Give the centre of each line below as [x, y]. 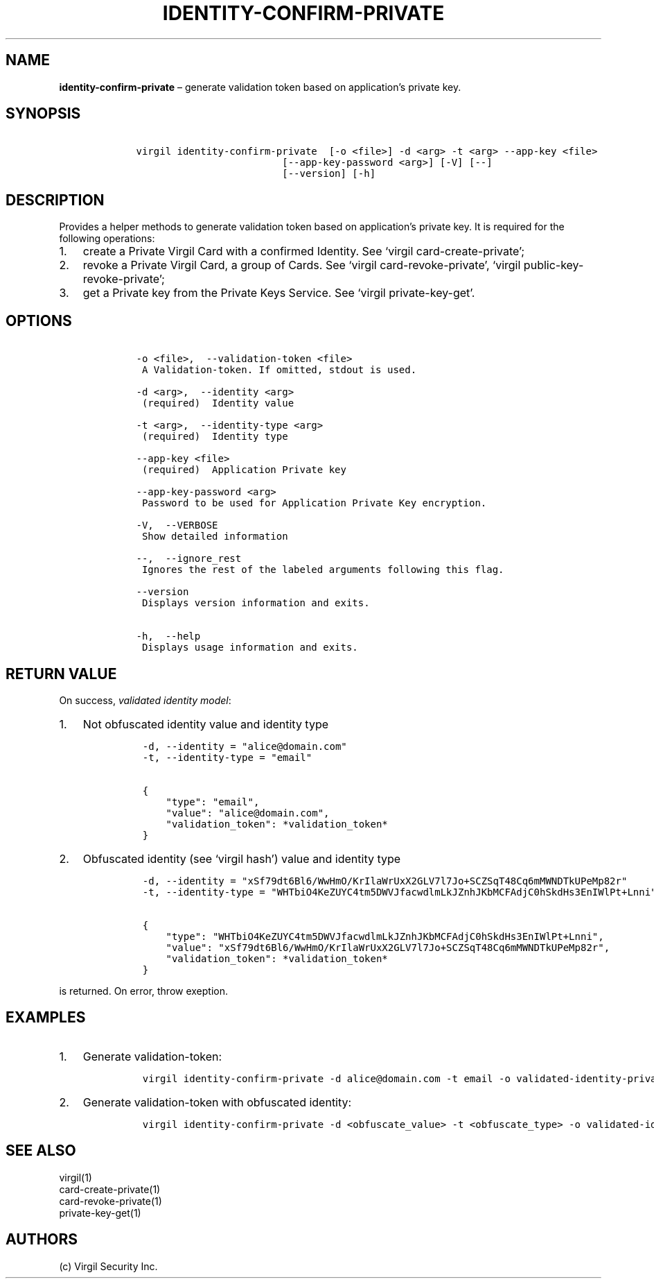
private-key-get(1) [100, 1213]
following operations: [107, 239]
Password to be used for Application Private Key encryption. [314, 503]
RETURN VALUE [61, 674]
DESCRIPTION [55, 200]
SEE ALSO [41, 1151]
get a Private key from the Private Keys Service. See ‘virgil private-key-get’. [279, 293]
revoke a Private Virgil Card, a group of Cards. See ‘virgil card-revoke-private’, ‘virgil [302, 265]
